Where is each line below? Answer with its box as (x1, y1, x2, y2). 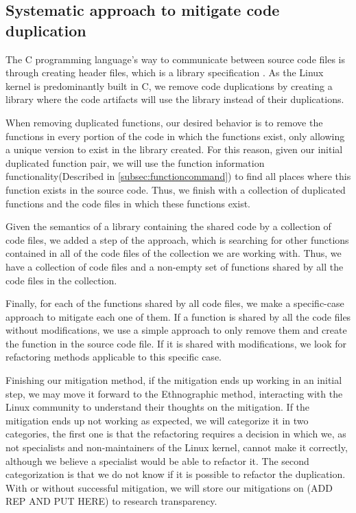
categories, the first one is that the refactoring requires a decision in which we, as (5, 426, 346, 441)
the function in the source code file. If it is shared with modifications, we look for (5, 336, 347, 350)
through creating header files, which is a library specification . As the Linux (5, 65, 324, 80)
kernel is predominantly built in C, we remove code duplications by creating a (5, 78, 333, 93)
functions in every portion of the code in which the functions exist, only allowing (5, 128, 345, 143)
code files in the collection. (5, 273, 117, 287)
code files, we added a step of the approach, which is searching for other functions (5, 232, 349, 247)
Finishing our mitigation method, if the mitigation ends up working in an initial (5, 373, 342, 387)
